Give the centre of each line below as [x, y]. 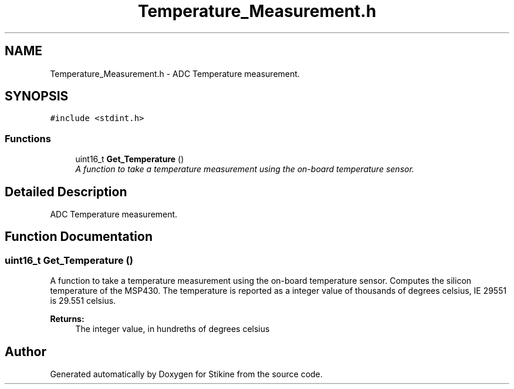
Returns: [67, 319]
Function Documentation [79, 237]
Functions [28, 138]
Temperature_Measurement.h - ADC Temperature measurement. [175, 73]
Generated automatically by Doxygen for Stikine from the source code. [186, 374]
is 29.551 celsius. [83, 301]
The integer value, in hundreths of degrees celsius [173, 329]
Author [26, 351]
